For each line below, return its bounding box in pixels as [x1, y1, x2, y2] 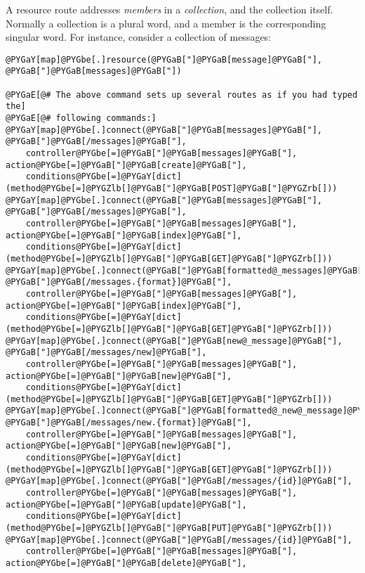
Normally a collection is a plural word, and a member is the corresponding [6, 15, 326, 30]
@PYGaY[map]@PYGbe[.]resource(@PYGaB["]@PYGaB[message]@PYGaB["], [6, 54, 323, 65]
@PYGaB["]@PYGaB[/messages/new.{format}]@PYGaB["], [6, 418, 252, 428]
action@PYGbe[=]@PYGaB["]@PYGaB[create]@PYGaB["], [6, 160, 247, 170]
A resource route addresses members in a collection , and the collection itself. [6, 2, 333, 16]
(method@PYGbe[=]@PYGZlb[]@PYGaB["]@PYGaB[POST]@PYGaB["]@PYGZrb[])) [6, 184, 338, 193]
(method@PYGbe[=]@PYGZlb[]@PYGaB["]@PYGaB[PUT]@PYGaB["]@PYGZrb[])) [6, 523, 333, 534]
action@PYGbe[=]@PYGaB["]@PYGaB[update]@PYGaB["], [6, 499, 247, 510]
